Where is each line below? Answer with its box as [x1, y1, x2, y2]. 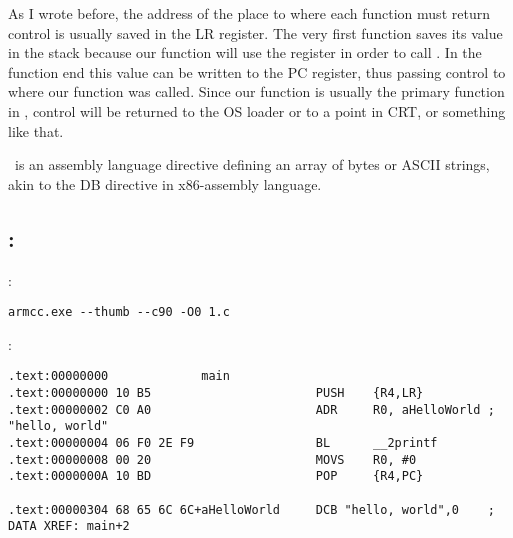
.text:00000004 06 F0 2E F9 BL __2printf [8, 436, 438, 451]
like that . [8, 120, 64, 141]
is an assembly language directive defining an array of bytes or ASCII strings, [14, 154, 490, 175]
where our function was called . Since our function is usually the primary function [8, 81, 505, 102]
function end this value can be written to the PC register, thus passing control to [8, 61, 506, 82]
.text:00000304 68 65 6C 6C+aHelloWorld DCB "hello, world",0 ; [8, 502, 495, 517]
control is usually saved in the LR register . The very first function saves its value [8, 22, 503, 43]
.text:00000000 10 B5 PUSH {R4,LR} [8, 386, 424, 401]
